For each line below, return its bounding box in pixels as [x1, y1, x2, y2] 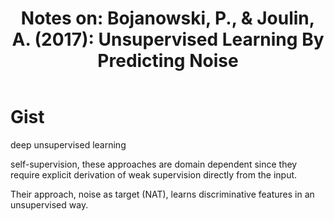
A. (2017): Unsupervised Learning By [11, 28, 325, 51]
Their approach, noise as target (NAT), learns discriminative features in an [10, 188, 315, 200]
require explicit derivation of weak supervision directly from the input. [10, 168, 298, 181]
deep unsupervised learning [10, 138, 127, 151]
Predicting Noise [97, 50, 239, 72]
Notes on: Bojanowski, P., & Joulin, [20, 7, 316, 30]
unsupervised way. [10, 198, 89, 211]
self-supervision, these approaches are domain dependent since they [10, 158, 298, 170]
